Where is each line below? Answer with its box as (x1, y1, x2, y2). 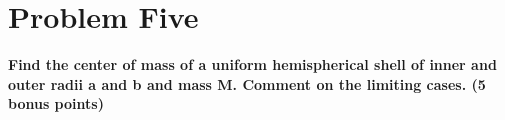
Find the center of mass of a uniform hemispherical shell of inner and (8, 54, 497, 75)
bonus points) (8, 93, 104, 114)
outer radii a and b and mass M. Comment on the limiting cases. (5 (8, 73, 486, 94)
